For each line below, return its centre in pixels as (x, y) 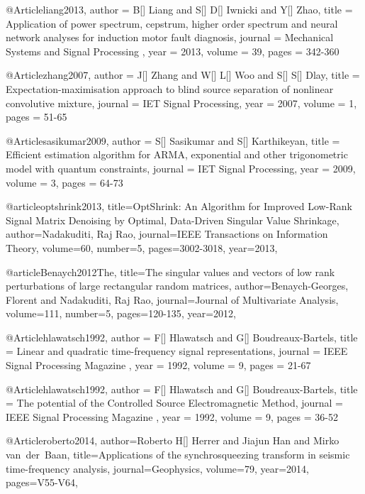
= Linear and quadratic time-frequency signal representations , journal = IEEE (177, 351)
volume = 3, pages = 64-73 (64, 182)
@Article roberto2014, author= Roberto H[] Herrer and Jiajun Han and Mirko (173, 440)
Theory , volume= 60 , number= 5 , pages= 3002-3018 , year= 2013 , (142, 247)
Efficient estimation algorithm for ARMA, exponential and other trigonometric (177, 154)
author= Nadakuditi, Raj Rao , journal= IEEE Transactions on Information (167, 234)
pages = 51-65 (36, 117)
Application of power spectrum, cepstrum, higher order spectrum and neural (172, 23)
